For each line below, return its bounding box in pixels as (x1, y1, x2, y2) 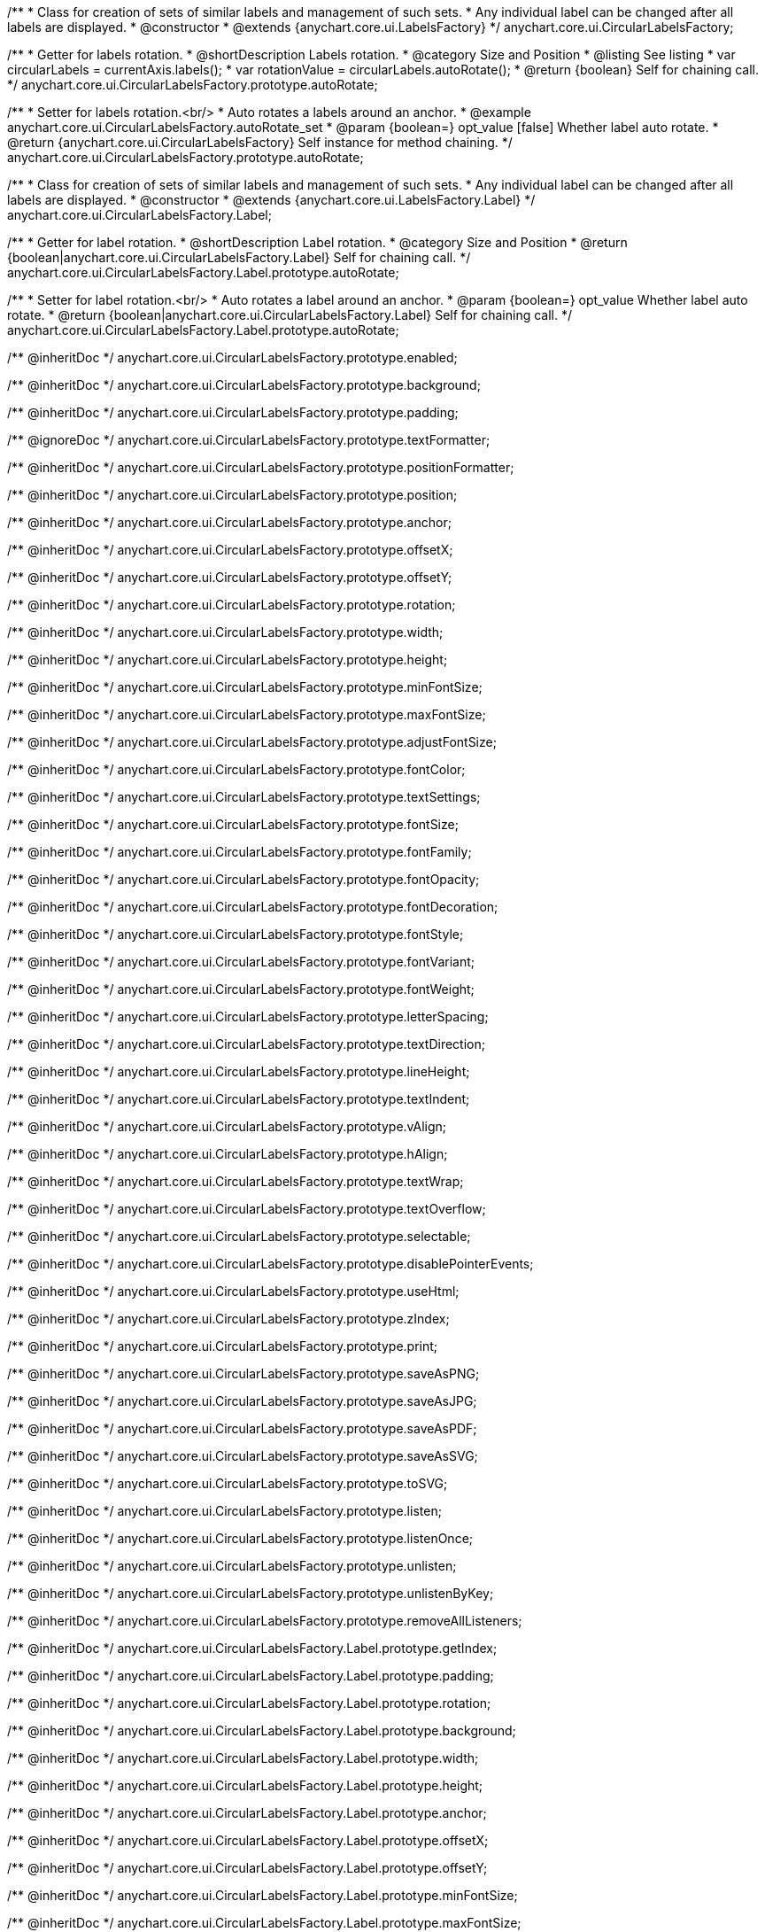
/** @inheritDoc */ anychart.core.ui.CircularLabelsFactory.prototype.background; (7, 377, 481, 392)
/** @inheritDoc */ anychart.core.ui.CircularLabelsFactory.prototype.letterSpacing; (7, 1009, 489, 1024)
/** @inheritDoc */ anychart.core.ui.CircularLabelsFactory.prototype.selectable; (7, 1229, 471, 1244)
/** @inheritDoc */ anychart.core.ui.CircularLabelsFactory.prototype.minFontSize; (7, 679, 483, 694)
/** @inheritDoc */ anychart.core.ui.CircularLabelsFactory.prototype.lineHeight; (7, 1064, 470, 1079)
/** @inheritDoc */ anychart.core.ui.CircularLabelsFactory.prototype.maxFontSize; (7, 707, 486, 722)
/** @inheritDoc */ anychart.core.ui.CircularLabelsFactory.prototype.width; (7, 625, 444, 640)
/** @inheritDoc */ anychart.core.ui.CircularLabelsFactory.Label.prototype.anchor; (7, 1805, 487, 1820)
